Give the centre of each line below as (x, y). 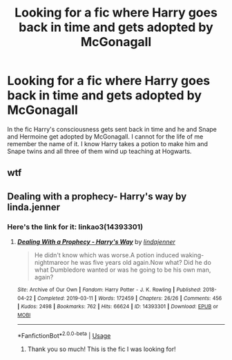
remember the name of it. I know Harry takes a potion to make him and (108, 143)
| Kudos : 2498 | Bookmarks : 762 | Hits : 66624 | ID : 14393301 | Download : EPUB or (118, 307)
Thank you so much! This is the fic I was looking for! (101, 349)
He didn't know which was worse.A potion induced (107, 255)
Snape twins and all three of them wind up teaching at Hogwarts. (99, 151)
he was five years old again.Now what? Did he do (141, 263)
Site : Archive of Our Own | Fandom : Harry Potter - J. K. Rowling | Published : (109, 290)
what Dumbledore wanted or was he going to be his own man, (123, 270)
